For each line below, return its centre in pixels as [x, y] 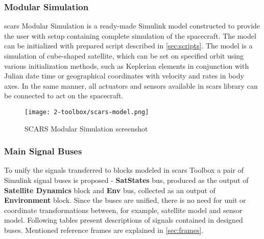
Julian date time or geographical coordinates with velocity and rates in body [124, 76]
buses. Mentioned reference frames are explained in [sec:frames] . [104, 230]
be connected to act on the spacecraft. [64, 96]
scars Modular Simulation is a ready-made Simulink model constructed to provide [132, 26]
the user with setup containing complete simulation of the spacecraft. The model [130, 35]
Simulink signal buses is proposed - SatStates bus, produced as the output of [126, 180]
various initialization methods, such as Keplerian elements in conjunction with [127, 65]
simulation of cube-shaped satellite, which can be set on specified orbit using [124, 56]
